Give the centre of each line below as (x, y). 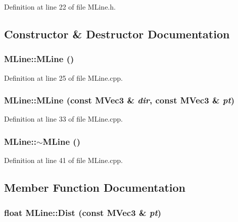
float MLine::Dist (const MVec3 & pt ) (83, 212)
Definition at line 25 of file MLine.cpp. (63, 77)
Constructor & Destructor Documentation (117, 34)
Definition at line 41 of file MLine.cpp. (63, 160)
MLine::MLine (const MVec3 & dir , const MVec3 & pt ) (120, 100)
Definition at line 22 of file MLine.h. (60, 7)
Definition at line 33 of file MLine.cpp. (63, 119)
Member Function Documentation (95, 187)
